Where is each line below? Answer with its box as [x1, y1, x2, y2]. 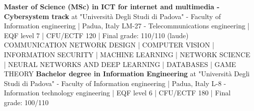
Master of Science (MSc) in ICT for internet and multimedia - [4, 1, 220, 11]
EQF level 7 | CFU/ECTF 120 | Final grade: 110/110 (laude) [4, 30, 189, 40]
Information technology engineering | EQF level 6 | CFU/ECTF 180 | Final [4, 88, 231, 98]
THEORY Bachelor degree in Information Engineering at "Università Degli [4, 68, 250, 79]
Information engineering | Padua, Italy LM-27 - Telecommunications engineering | [4, 21, 250, 31]
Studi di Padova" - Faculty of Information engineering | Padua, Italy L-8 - [4, 78, 226, 88]
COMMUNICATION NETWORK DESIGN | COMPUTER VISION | [4, 40, 214, 50]
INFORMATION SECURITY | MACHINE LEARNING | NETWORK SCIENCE [4, 49, 251, 59]
